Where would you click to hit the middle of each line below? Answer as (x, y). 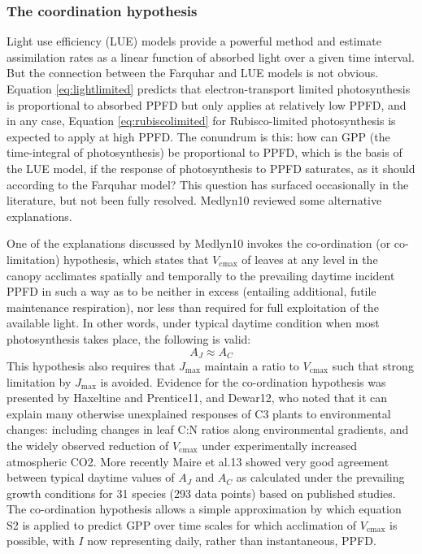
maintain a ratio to (252, 365)
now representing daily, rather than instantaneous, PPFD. (232, 541)
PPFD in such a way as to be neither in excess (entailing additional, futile (191, 291)
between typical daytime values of (91, 477)
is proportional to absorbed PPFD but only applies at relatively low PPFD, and (207, 104)
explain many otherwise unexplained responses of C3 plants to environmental (199, 413)
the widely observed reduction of (88, 445)
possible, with (41, 541)
